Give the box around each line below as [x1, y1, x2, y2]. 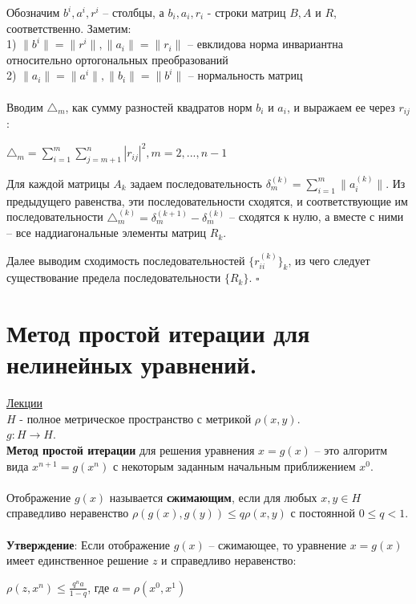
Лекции [6, 394, 42, 411]
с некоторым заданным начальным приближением [112, 457, 356, 474]
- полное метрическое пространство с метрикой [19, 410, 252, 426]
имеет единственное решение [6, 552, 149, 569]
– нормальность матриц [188, 67, 303, 84]
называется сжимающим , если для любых [109, 488, 317, 505]
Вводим [6, 98, 43, 115]
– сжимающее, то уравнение [208, 536, 347, 553]
